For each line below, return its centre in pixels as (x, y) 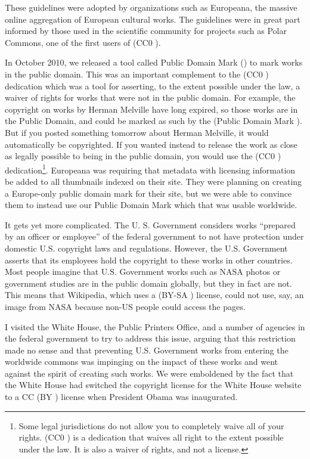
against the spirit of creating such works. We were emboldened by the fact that (149, 373)
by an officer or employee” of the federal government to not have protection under (154, 236)
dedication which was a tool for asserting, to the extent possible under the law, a (153, 86)
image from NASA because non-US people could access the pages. (125, 306)
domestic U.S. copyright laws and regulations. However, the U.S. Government (146, 248)
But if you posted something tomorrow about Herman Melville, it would (137, 132)
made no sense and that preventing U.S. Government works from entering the (147, 350)
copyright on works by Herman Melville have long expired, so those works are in (151, 109)
